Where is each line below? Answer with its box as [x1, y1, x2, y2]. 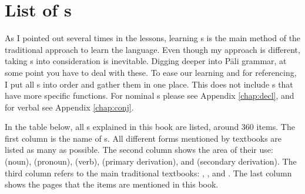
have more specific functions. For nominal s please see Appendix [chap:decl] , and [5, 89, 294, 102]
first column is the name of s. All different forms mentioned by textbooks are [5, 132, 282, 144]
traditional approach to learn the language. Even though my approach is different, [5, 43, 300, 55]
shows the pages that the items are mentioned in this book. [5, 178, 219, 190]
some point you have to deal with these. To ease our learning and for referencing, [5, 66, 297, 78]
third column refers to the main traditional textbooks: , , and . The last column [5, 166, 292, 179]
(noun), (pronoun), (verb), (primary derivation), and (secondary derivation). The [5, 155, 297, 168]
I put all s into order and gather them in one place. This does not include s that [5, 78, 293, 90]
